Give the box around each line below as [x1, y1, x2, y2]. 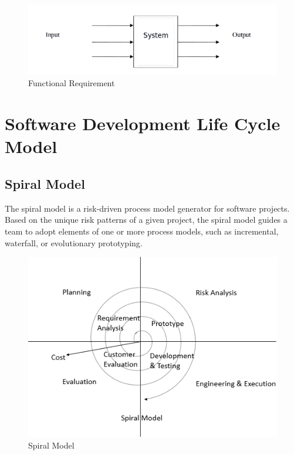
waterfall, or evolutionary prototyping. [5, 236, 143, 249]
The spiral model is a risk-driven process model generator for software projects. [5, 202, 290, 214]
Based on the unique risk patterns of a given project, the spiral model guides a [5, 213, 288, 226]
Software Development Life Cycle [5, 111, 281, 135]
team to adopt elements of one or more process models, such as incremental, [5, 225, 279, 237]
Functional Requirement [28, 77, 115, 89]
